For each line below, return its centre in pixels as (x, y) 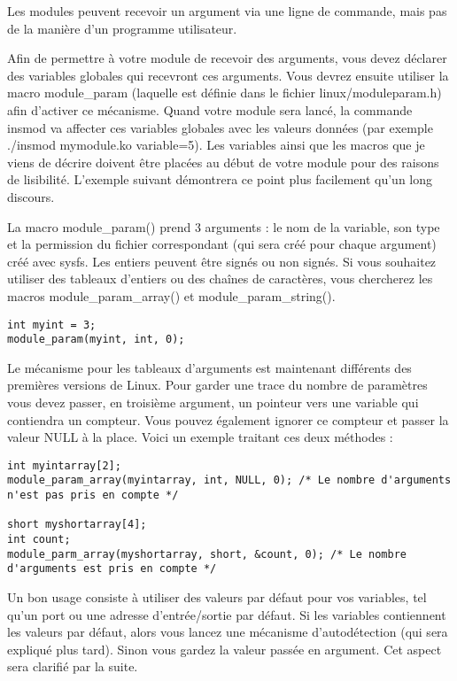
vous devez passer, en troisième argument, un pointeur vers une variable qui (213, 402)
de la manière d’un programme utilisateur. (122, 28)
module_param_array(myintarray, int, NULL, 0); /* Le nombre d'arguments (229, 480)
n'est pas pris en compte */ (93, 495)
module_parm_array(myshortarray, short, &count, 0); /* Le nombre (207, 554)
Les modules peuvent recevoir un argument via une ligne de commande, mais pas (227, 11)
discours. (31, 196)
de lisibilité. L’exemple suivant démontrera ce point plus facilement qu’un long (220, 179)
